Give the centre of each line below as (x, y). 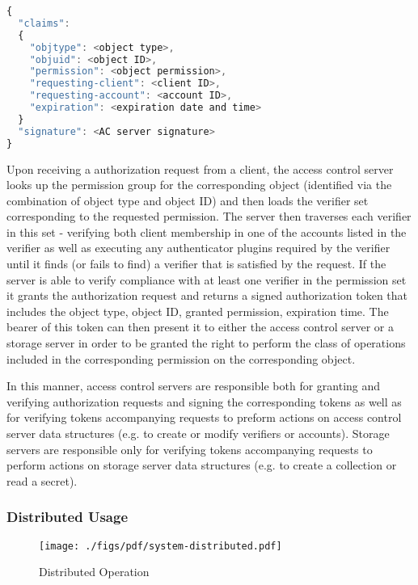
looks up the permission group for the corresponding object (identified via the (199, 185)
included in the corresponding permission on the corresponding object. (181, 358)
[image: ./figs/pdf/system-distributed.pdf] (160, 546)
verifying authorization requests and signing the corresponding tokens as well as (204, 401)
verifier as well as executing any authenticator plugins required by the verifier (198, 248)
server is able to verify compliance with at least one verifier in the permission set (207, 279)
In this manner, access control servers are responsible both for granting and (194, 386)
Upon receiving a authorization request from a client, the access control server (200, 168)
